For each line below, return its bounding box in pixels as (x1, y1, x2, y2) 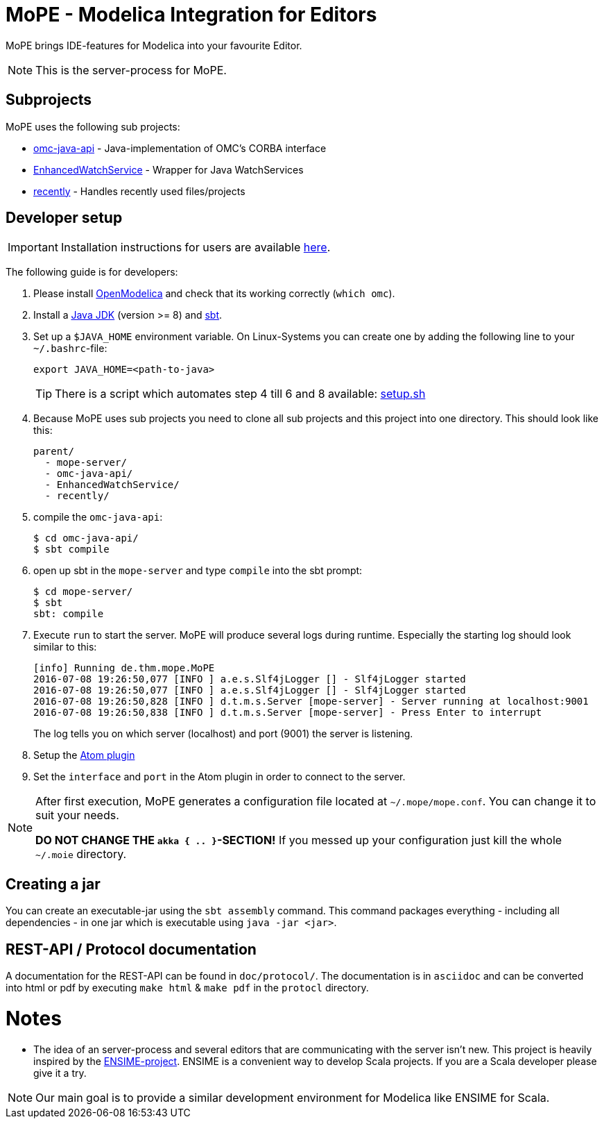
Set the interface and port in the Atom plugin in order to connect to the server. (33, 771, 406, 783)
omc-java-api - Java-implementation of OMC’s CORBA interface (33, 142, 327, 154)
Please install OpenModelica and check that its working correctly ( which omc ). (33, 287, 395, 300)
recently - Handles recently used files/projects (33, 185, 245, 197)
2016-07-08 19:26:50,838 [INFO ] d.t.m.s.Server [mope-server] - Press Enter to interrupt (33, 707, 542, 719)
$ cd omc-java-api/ (33, 532, 139, 544)
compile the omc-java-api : (33, 511, 163, 523)
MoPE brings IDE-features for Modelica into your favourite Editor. (6, 39, 302, 51)
